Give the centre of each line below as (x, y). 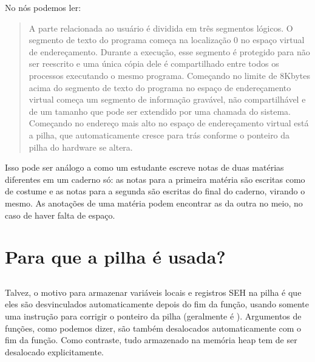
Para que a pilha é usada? (115, 257)
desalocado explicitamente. (55, 351)
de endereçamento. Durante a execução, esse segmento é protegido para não (169, 51)
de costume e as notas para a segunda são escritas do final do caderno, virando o (155, 191)
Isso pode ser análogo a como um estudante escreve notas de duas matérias (144, 167)
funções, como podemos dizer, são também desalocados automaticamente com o (153, 328)
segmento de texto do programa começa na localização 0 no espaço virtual (167, 40)
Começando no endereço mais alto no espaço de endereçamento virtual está (169, 123)
